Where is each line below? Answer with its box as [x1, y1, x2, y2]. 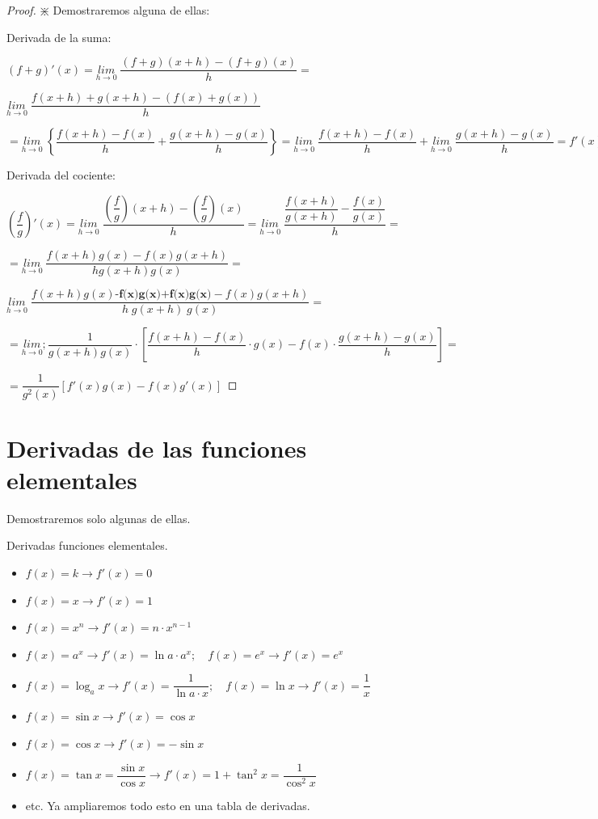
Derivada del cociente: [6, 167, 116, 184]
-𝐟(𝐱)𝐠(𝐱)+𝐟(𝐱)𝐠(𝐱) [115, 289, 212, 301]
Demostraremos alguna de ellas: [53, 2, 210, 18]
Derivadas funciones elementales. [6, 537, 168, 554]
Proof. [6, 2, 36, 18]
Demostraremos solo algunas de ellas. [6, 509, 191, 526]
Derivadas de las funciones [6, 431, 307, 464]
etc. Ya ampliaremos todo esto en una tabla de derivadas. [25, 796, 310, 813]
